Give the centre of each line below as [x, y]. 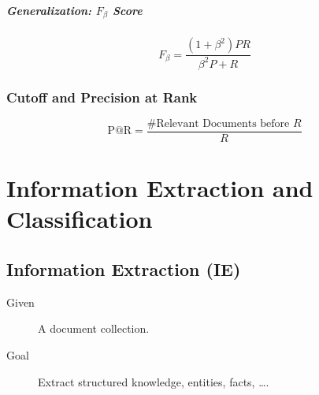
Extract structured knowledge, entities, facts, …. [154, 381]
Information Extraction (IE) [124, 269]
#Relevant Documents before [218, 124]
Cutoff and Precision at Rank [102, 97]
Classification [80, 219]
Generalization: [49, 10]
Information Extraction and [160, 188]
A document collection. [94, 328]
